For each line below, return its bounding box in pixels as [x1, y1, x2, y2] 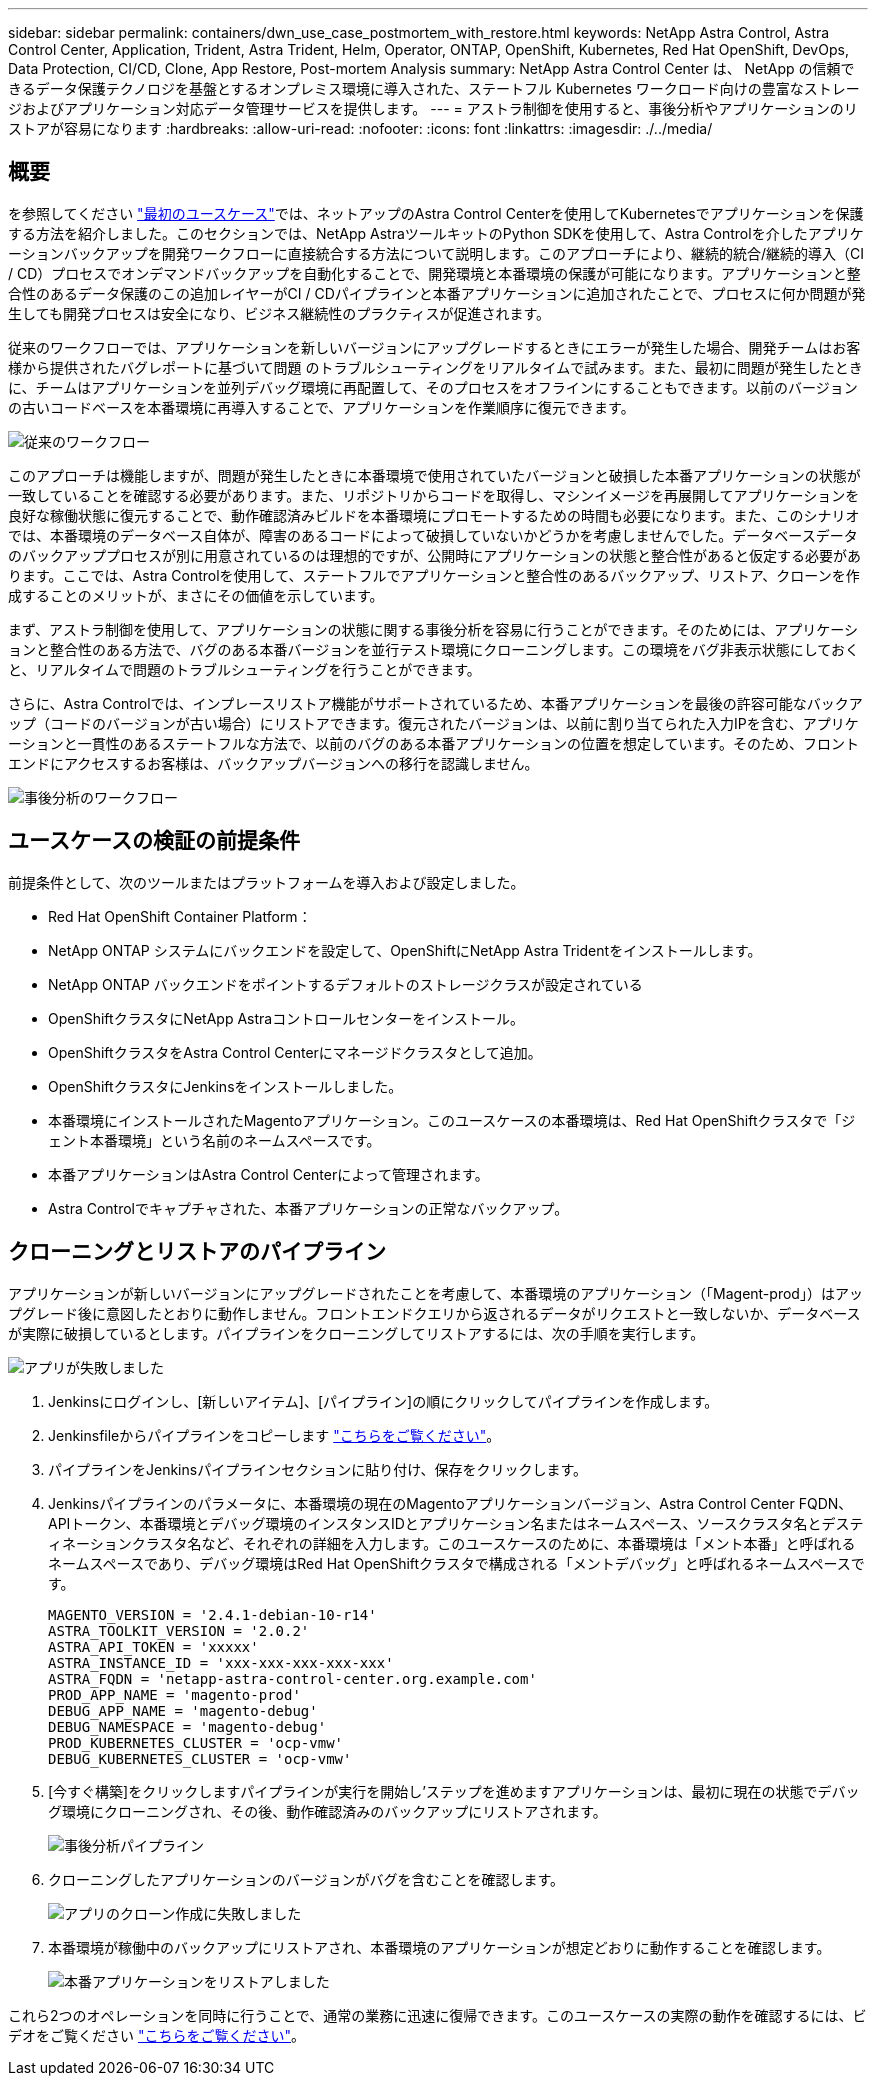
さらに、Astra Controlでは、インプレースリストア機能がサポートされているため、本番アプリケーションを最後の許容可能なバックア [8, 694, 863, 712]
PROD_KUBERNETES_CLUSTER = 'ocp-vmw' [48, 1734, 344, 1751]
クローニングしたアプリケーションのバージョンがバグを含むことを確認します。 [48, 1870, 565, 1888]
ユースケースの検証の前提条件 [8, 828, 300, 854]
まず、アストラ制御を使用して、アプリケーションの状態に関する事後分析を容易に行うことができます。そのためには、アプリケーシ [8, 620, 858, 638]
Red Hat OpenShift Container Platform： [48, 907, 312, 925]
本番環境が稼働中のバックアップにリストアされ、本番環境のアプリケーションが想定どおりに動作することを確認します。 [48, 1938, 831, 1956]
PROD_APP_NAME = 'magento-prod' [48, 1686, 301, 1703]
